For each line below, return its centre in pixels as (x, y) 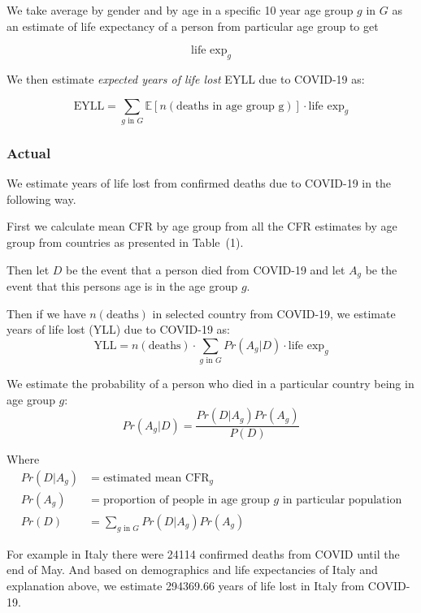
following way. (41, 199)
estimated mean (142, 478)
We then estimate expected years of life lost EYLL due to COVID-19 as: (186, 78)
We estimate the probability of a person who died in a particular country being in (210, 384)
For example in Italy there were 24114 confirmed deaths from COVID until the (203, 553)
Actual (29, 152)
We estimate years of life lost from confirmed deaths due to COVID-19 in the (199, 183)
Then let (28, 269)
